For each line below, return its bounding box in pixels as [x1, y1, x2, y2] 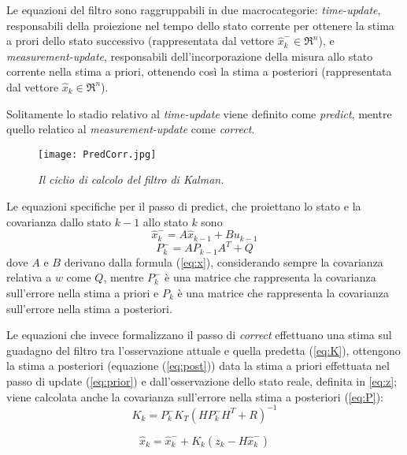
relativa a [6, 269, 52, 285]
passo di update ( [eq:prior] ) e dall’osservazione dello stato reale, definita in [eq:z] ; [6, 372, 398, 389]
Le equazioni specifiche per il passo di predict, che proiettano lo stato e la [6, 198, 361, 214]
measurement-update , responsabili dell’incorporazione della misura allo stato [6, 47, 373, 64]
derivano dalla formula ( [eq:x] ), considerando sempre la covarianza [64, 253, 383, 270]
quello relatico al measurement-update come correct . [6, 121, 255, 137]
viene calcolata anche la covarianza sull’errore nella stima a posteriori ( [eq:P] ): [6, 388, 383, 405]
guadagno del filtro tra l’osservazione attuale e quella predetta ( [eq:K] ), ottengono [6, 341, 401, 358]
